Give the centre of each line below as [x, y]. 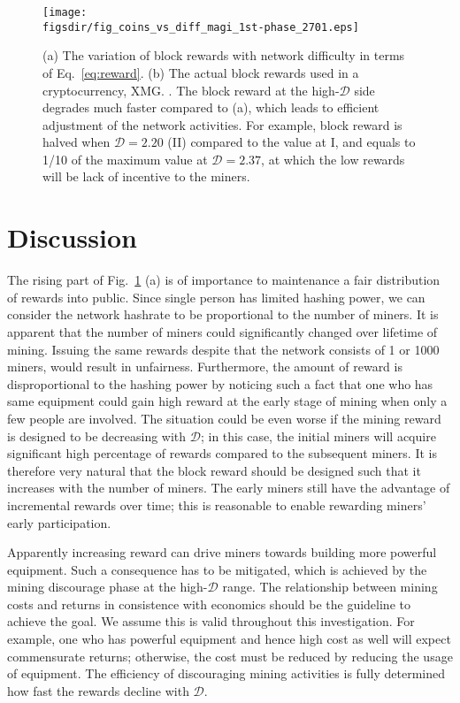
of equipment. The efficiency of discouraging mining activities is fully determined [226, 673]
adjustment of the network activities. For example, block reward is [222, 124]
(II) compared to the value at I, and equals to [291, 142]
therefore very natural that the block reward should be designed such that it [214, 470]
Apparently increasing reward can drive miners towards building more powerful [222, 552]
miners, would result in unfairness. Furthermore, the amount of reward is [205, 367]
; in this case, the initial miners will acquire [318, 436]
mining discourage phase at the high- [107, 587]
